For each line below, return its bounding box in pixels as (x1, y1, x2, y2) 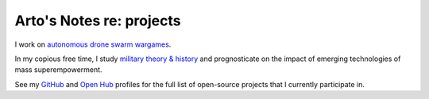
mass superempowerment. (14, 65, 102, 74)
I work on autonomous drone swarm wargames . (14, 40, 172, 49)
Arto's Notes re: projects (14, 12, 181, 29)
